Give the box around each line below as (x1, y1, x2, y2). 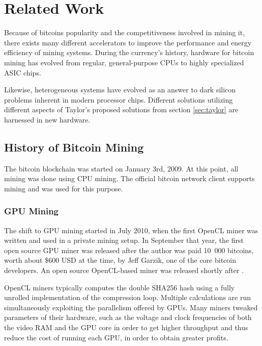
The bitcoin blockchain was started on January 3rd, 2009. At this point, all (4, 163, 239, 174)
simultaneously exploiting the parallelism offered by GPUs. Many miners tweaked (4, 302, 258, 312)
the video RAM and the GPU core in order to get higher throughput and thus (4, 322, 248, 333)
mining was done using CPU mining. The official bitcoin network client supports (4, 173, 255, 184)
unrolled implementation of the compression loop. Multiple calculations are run (4, 292, 251, 303)
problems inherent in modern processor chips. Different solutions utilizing (4, 94, 233, 105)
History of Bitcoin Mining (4, 139, 144, 155)
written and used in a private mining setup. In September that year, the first (4, 235, 244, 245)
